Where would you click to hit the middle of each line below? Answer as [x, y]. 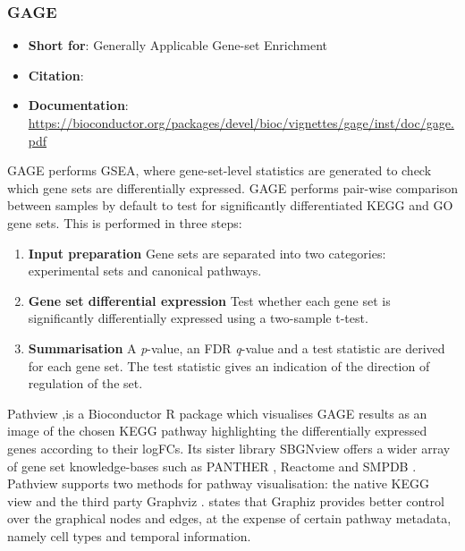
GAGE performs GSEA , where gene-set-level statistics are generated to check [220, 170]
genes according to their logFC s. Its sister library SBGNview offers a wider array [229, 448]
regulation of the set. [85, 383]
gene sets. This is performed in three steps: [125, 222]
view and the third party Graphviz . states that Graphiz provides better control [226, 500]
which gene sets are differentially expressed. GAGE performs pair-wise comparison [232, 187]
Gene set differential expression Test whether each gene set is [209, 300]
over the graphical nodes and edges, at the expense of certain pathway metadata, [229, 518]
